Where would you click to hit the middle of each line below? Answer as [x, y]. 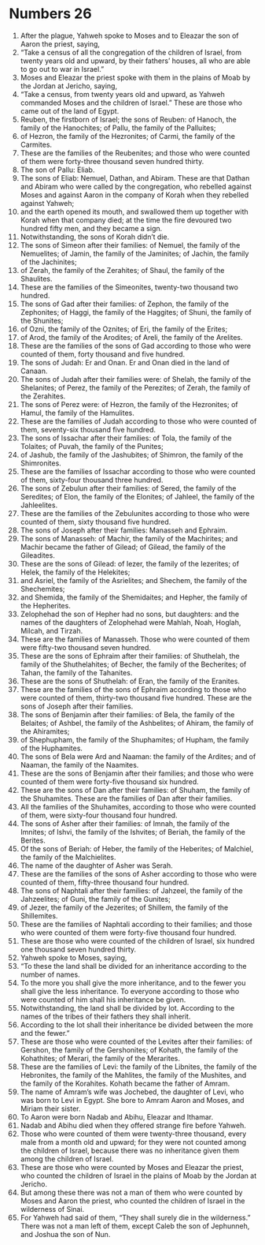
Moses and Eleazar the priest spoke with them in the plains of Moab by [135, 77]
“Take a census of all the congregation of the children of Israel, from [131, 52]
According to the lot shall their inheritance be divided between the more [137, 1024]
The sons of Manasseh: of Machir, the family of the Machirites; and [129, 538]
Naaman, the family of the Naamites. [79, 765]
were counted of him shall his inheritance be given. [103, 1000]
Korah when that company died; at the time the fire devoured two [126, 220]
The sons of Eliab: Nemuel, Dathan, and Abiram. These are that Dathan [135, 178]
